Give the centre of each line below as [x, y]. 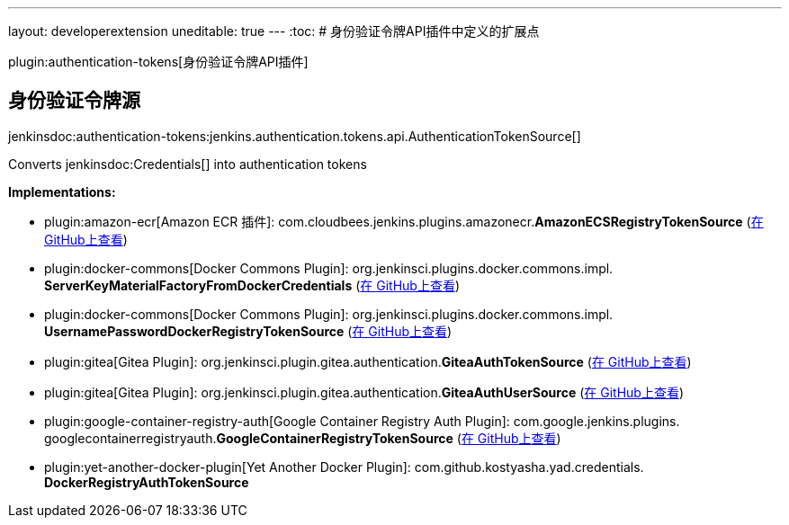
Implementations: [62, 191]
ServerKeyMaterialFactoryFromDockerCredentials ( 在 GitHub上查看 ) [252, 285]
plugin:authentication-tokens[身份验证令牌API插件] [158, 62]
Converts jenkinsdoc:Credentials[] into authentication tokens [188, 164]
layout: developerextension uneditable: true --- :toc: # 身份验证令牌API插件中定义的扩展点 [274, 31]
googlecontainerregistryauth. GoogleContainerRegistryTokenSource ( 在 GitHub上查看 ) [303, 438]
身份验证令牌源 [74, 101]
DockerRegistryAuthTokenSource [147, 482]
